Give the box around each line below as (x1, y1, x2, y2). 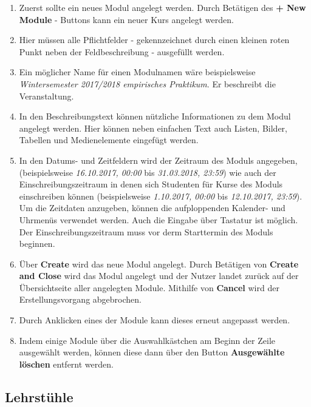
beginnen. (19, 237, 55, 250)
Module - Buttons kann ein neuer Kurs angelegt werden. (19, 13, 234, 25)
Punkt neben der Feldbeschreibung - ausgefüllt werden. (19, 45, 225, 58)
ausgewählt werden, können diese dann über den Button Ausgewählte (19, 346, 285, 358)
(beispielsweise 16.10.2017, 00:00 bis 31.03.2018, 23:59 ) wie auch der (19, 166, 276, 178)
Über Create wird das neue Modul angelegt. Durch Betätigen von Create (19, 257, 299, 270)
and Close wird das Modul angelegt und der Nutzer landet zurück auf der (19, 269, 299, 282)
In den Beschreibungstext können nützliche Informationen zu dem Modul (19, 110, 291, 123)
